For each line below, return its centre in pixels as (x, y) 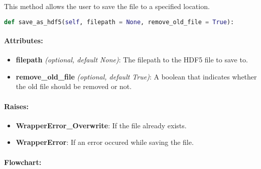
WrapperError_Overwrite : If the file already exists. (101, 125)
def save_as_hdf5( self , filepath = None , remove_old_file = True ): (119, 22)
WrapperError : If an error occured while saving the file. (105, 142)
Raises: (16, 106)
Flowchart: (23, 162)
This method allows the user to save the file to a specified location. (107, 6)
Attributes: (24, 40)
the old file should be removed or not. (74, 86)
